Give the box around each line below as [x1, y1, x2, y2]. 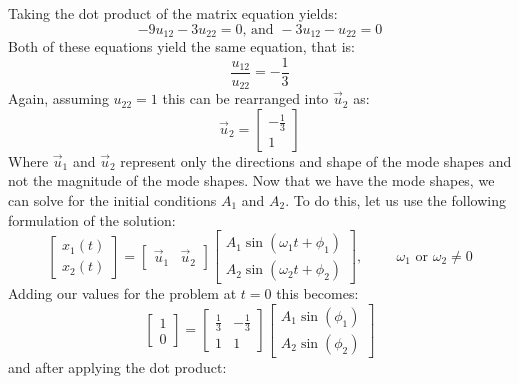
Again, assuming [8, 88, 109, 109]
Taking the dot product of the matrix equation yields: [8, 3, 338, 23]
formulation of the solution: [8, 209, 176, 230]
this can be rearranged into [162, 88, 329, 109]
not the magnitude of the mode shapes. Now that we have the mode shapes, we [8, 170, 495, 191]
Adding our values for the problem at [8, 283, 237, 304]
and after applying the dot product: [8, 356, 227, 377]
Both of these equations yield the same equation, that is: [8, 36, 355, 57]
